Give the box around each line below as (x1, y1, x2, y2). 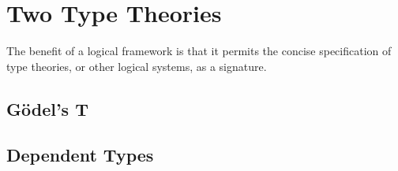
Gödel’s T (6, 96, 88, 121)
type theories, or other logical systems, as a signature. (6, 58, 267, 74)
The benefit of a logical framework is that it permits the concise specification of (6, 43, 392, 59)
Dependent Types (6, 143, 154, 167)
